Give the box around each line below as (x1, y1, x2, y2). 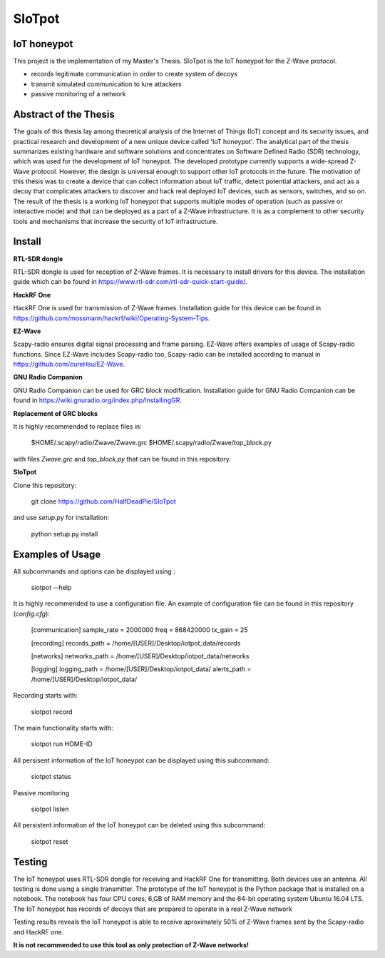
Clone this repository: (13, 481, 77, 489)
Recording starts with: (13, 691, 78, 700)
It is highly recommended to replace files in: (13, 422, 142, 431)
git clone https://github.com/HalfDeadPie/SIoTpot (31, 496, 176, 506)
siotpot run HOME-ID (31, 740, 93, 748)
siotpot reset (31, 837, 68, 845)
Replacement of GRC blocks (13, 409, 98, 417)
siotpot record (31, 707, 73, 716)
